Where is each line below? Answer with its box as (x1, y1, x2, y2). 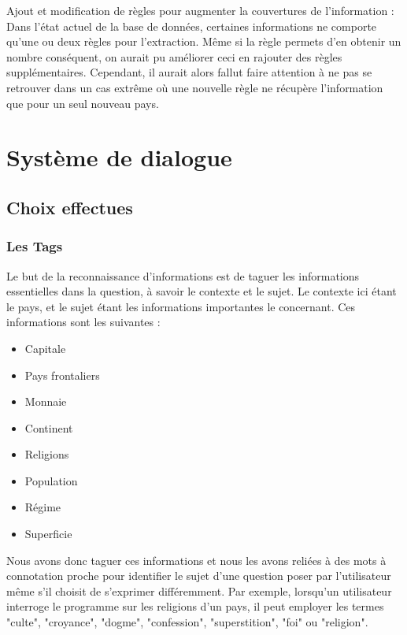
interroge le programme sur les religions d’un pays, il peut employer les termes (6, 598, 384, 615)
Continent (24, 419, 73, 436)
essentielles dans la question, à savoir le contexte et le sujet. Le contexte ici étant (6, 283, 397, 299)
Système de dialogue (6, 141, 232, 173)
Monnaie (24, 393, 67, 410)
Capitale (24, 340, 66, 356)
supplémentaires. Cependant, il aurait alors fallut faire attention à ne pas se (6, 64, 372, 80)
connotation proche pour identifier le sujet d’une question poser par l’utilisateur (6, 567, 391, 584)
